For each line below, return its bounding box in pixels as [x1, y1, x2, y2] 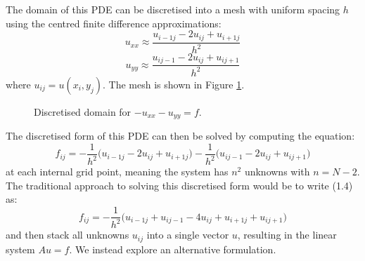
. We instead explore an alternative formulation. [69, 241, 276, 256]
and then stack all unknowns [6, 227, 129, 242]
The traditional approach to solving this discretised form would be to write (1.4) [6, 178, 353, 192]
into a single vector [146, 227, 229, 242]
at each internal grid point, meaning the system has [6, 164, 229, 179]
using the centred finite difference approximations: [6, 15, 222, 30]
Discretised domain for [34, 104, 132, 119]
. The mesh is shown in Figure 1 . [102, 76, 245, 91]
